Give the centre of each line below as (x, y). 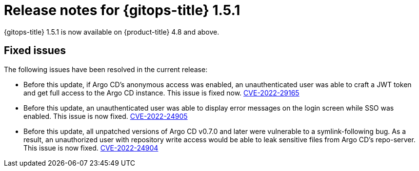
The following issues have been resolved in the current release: (106, 69)
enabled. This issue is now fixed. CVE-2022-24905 (106, 116)
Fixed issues (35, 51)
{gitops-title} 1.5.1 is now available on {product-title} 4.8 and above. (112, 32)
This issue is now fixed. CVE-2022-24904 (91, 148)
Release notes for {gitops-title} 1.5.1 (122, 10)
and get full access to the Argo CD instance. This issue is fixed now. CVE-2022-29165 (161, 93)
